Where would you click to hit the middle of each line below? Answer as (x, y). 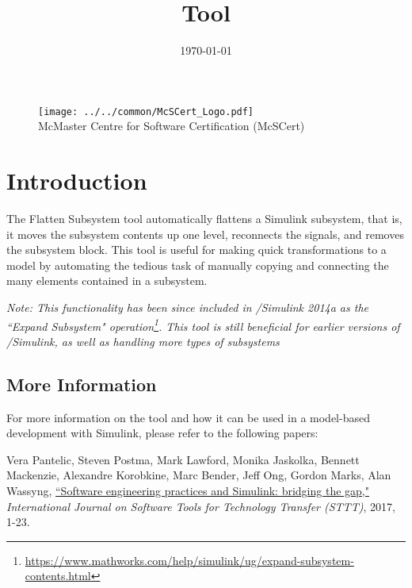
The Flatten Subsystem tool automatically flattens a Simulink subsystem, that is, (204, 219)
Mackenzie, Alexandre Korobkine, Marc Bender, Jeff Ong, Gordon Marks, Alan (199, 475)
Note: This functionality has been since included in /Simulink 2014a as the (187, 307)
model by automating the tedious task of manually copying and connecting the (198, 265)
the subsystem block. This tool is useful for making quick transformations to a (196, 250)
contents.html (58, 576)
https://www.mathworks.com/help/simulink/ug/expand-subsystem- (189, 560)
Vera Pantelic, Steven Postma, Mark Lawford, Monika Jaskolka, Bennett (183, 459)
